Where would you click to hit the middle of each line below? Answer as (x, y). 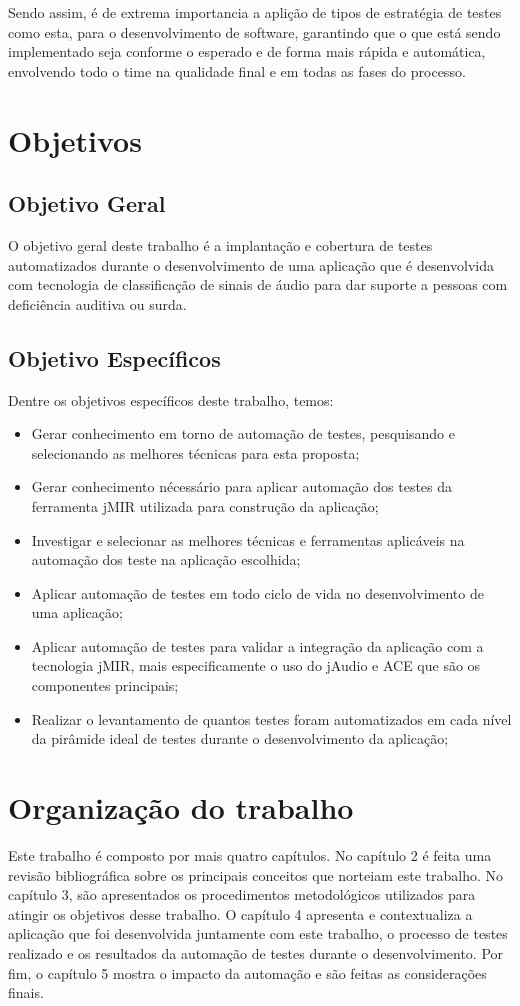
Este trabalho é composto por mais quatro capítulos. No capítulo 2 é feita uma (250, 854)
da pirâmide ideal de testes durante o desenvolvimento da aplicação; (240, 738)
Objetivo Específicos (114, 357)
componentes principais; (105, 685)
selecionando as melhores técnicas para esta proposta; (195, 452)
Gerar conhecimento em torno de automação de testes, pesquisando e (243, 433)
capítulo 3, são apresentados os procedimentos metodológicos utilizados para (242, 894)
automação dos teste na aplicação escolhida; (166, 559)
